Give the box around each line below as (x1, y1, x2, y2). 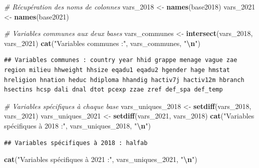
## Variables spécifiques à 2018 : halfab (4, 139, 148, 146)
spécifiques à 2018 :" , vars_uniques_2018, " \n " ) (4, 120, 151, 130)
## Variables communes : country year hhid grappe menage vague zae (4, 56, 237, 64)
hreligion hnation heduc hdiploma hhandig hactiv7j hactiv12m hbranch (4, 76, 244, 83)
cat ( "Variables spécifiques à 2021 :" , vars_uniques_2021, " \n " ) (4, 154, 197, 164)
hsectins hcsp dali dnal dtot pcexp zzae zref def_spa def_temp (4, 86, 223, 93)
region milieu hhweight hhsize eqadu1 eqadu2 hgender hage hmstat (4, 66, 230, 73)
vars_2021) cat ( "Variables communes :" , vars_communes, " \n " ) (4, 37, 200, 48)
